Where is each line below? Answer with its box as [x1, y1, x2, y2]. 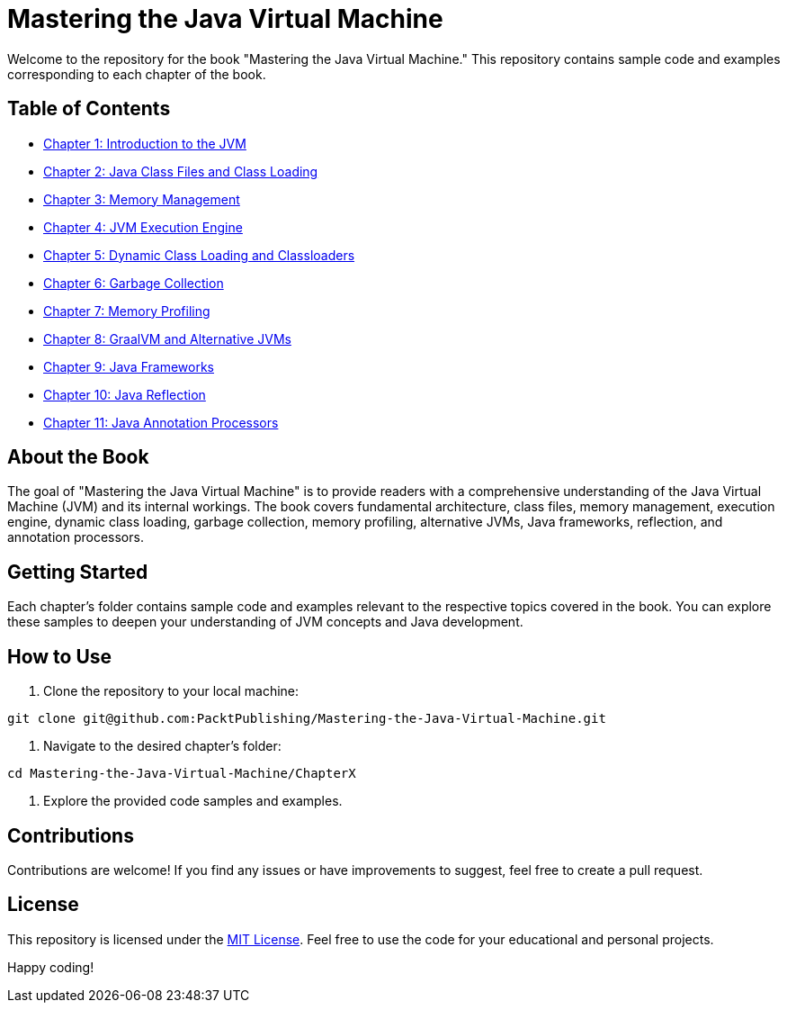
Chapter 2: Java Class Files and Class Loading [43, 163, 318, 179]
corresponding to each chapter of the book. [7, 66, 266, 82]
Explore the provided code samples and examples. [43, 793, 343, 809]
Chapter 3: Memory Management [43, 191, 240, 207]
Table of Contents [7, 97, 171, 121]
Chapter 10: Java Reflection [43, 386, 206, 402]
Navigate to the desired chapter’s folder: [43, 738, 282, 754]
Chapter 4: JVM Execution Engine [43, 219, 243, 235]
